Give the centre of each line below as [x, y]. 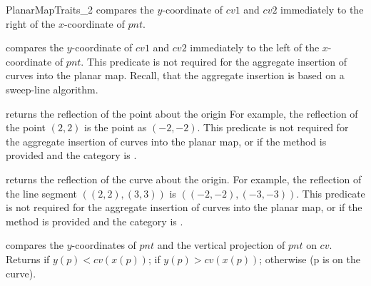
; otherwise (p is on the [310, 259]
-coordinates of [104, 245]
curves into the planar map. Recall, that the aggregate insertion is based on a [175, 75]
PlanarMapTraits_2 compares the [80, 9]
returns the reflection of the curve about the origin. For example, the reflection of [184, 179]
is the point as [116, 127]
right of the [31, 23]
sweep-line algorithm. [52, 89]
